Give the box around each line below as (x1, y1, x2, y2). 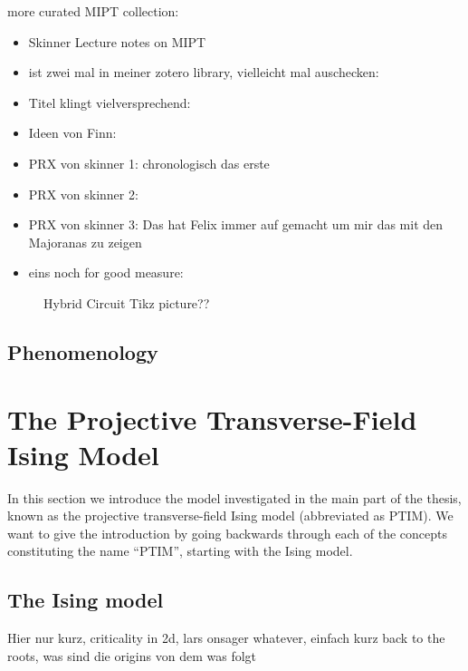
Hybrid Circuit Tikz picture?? (43, 293, 210, 312)
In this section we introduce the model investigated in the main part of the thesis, (7, 488, 462, 507)
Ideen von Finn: (28, 123, 117, 142)
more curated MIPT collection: (7, 2, 179, 20)
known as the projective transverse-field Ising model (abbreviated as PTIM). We (7, 506, 454, 525)
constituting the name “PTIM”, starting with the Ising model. (7, 541, 353, 560)
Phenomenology (7, 337, 158, 365)
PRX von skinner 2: (28, 184, 138, 203)
